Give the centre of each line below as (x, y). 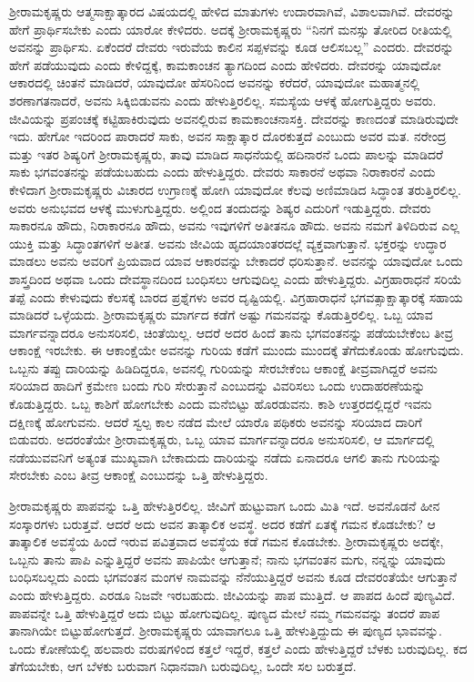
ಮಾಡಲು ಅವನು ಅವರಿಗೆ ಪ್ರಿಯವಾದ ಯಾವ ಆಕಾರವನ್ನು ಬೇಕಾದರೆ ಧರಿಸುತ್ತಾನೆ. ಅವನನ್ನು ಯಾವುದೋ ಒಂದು (236, 261)
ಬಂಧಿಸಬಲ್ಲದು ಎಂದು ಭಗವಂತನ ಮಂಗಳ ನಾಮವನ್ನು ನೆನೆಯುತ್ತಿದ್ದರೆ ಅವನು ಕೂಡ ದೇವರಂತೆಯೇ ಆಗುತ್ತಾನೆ (233, 577)
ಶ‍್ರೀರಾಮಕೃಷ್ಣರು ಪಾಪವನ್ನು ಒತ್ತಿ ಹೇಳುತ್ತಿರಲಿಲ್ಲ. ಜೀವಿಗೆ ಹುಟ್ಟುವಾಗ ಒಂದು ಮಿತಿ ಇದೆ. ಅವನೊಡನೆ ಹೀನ (225, 506)
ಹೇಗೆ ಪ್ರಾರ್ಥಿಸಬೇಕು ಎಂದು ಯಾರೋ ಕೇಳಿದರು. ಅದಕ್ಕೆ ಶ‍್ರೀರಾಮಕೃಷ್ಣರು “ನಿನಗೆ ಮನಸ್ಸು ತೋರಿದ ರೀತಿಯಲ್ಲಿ (231, 29)
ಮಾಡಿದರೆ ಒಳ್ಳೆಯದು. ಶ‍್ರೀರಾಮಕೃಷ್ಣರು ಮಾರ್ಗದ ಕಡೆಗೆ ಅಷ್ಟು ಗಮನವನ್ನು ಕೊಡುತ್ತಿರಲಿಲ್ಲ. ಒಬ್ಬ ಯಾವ (221, 315)
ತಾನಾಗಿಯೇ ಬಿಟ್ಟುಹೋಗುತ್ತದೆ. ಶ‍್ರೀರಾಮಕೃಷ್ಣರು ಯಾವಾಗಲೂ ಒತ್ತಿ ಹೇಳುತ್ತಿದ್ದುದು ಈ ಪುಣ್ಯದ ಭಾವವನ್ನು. (226, 631)
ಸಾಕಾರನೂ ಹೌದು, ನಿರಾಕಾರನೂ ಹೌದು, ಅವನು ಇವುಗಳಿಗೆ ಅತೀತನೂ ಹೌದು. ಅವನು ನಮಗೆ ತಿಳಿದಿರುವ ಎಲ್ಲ (234, 225)
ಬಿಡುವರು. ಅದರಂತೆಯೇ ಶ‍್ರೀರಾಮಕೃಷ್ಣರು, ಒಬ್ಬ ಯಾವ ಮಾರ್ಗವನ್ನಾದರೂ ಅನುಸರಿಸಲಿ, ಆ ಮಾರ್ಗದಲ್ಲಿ (222, 439)
